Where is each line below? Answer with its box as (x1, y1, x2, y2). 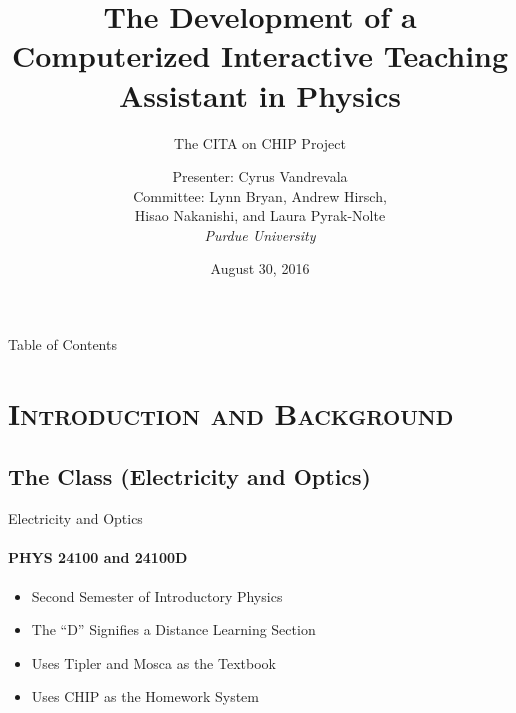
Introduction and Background (8, 392, 454, 433)
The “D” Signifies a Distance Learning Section (31, 619, 316, 640)
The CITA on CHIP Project (174, 132, 346, 153)
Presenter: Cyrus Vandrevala (172, 166, 348, 187)
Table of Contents (8, 334, 117, 355)
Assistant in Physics (118, 74, 402, 115)
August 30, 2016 (210, 258, 310, 279)
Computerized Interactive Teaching (11, 35, 509, 76)
